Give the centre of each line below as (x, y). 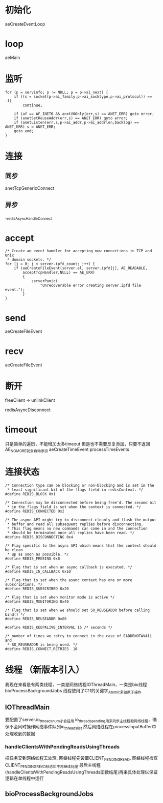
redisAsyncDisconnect (28, 410)
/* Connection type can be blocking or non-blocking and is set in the (80, 485)
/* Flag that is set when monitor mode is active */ (60, 597)
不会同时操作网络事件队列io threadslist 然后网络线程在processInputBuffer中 (83, 727)
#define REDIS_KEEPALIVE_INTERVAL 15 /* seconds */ (59, 627)
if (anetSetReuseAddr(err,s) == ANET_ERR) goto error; (71, 118)
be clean (14, 550)
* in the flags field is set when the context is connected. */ (74, 507)
